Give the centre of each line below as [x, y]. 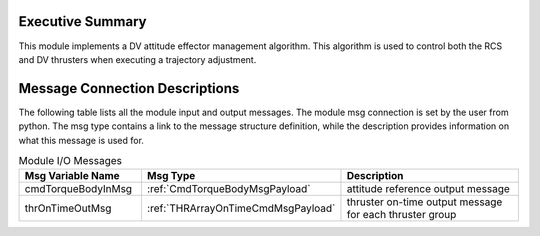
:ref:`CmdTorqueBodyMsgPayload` [228, 189]
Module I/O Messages [70, 161]
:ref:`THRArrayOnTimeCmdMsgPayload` [241, 208]
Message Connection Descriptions [129, 88]
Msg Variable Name [72, 176]
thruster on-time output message [424, 202]
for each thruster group [401, 215]
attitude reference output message [428, 189]
